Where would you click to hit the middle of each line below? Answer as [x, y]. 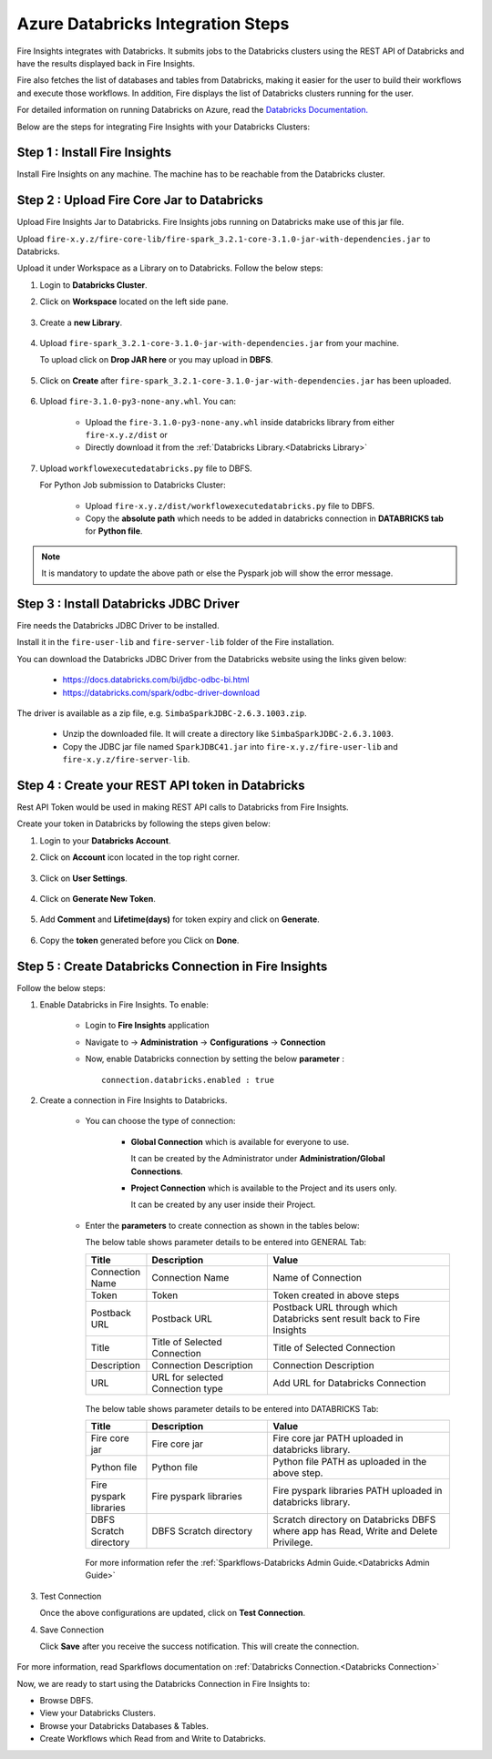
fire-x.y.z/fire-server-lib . [126, 760]
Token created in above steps [336, 1295]
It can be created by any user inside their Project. [223, 1205]
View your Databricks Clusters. [98, 1713]
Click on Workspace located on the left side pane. [134, 302]
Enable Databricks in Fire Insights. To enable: [124, 1005]
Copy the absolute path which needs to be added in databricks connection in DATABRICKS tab [264, 518]
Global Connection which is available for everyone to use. [240, 1141]
